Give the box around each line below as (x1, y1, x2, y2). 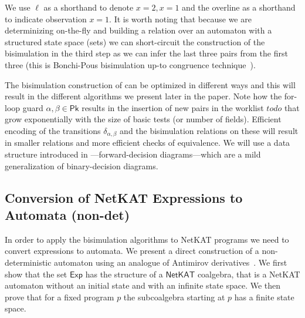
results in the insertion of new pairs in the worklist (82, 101, 264, 113)
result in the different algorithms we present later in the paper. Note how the (5, 90, 282, 102)
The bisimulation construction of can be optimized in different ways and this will (5, 78, 296, 91)
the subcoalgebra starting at (123, 290, 225, 303)
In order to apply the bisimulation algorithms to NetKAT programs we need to (5, 233, 289, 245)
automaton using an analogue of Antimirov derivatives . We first (54, 256, 287, 268)
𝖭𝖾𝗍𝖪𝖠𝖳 (165, 270, 195, 279)
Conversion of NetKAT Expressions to (5, 188, 243, 206)
